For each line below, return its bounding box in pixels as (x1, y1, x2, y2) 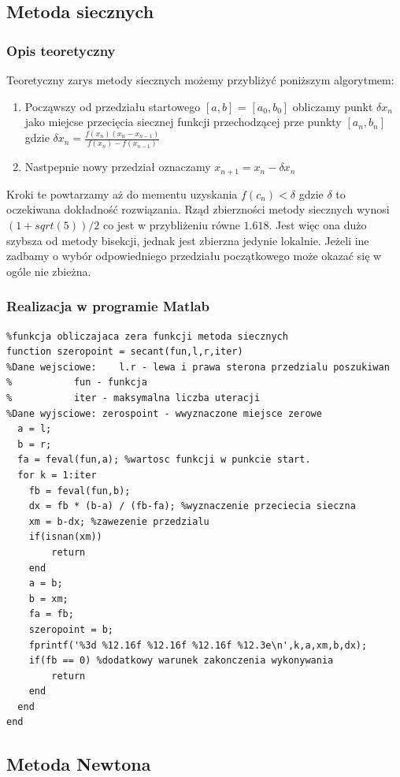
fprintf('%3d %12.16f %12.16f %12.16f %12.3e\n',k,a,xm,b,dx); (28, 639, 368, 651)
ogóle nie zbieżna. (6, 262, 91, 279)
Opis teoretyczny (6, 40, 116, 60)
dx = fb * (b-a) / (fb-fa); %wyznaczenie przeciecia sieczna (28, 500, 356, 512)
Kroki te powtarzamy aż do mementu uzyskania (6, 185, 238, 202)
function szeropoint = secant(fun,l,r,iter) (6, 346, 243, 358)
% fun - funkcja (6, 377, 147, 388)
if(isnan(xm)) (28, 531, 102, 543)
